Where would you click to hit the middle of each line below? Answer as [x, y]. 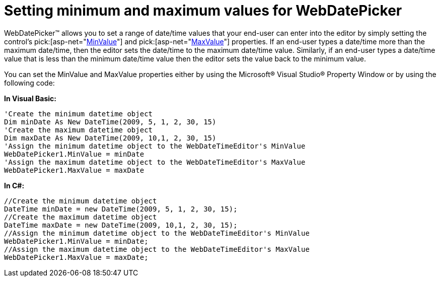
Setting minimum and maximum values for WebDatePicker [203, 11]
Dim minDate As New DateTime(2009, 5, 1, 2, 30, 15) [110, 122]
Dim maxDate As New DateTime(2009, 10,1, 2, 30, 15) [110, 138]
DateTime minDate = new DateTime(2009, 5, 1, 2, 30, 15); [121, 209]
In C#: [14, 185]
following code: [29, 83]
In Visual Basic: [30, 98]
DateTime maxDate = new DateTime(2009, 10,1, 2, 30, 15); [121, 225]
